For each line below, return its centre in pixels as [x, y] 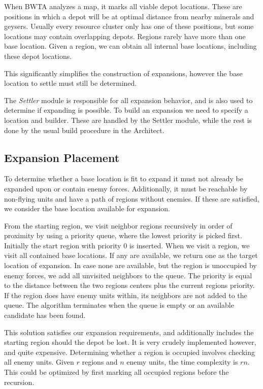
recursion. [19, 382]
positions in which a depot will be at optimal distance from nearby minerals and [129, 16]
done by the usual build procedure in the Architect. [84, 130]
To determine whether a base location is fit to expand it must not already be [124, 179]
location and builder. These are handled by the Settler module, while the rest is [128, 120]
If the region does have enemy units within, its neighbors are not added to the [126, 295]
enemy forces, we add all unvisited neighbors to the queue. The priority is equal [128, 275]
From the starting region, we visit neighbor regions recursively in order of [118, 225]
